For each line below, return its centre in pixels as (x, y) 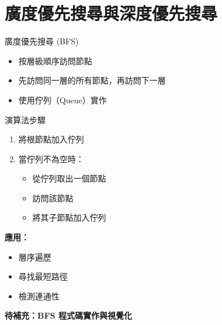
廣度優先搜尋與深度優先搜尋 (111, 13)
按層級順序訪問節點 (55, 60)
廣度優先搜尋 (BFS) (42, 41)
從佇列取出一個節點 (69, 178)
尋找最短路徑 (43, 276)
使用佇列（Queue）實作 (63, 99)
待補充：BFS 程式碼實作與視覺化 (68, 315)
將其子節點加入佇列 (69, 217)
